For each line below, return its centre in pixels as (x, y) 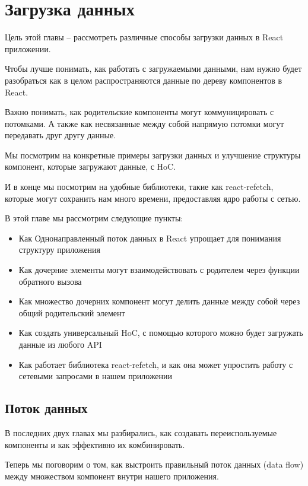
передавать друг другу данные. (61, 135)
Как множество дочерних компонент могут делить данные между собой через (159, 301)
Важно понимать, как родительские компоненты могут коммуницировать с (139, 112)
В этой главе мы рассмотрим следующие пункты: (94, 218)
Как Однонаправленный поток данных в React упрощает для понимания (150, 238)
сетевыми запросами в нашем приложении (96, 376)
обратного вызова (50, 281)
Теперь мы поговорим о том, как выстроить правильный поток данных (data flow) (154, 464)
